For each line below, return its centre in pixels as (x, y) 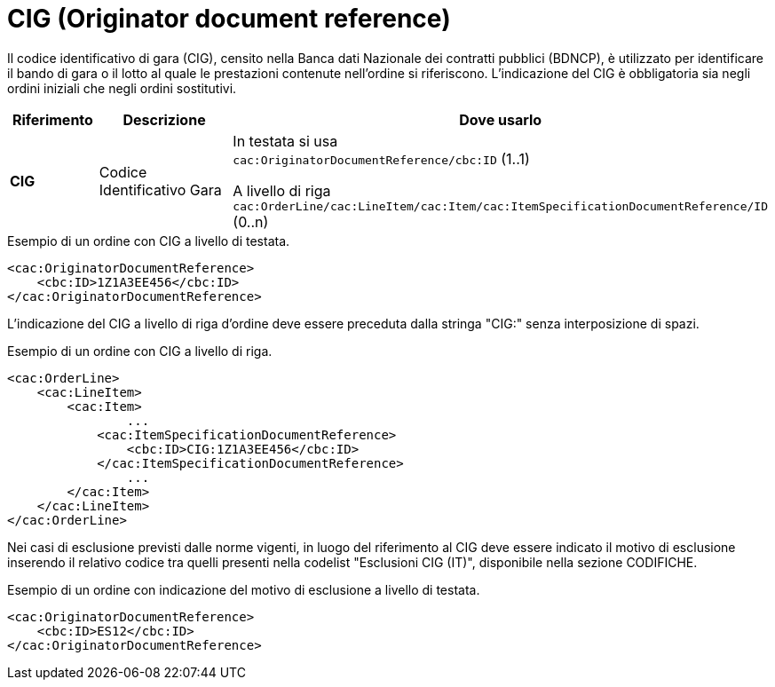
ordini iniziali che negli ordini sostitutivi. (122, 88)
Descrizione (164, 119)
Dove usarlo (501, 119)
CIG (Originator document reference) (229, 19)
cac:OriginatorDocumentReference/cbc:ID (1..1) (381, 158)
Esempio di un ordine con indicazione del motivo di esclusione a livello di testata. (244, 589)
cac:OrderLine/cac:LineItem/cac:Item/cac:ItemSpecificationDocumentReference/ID (500, 206)
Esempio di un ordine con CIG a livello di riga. (140, 351)
